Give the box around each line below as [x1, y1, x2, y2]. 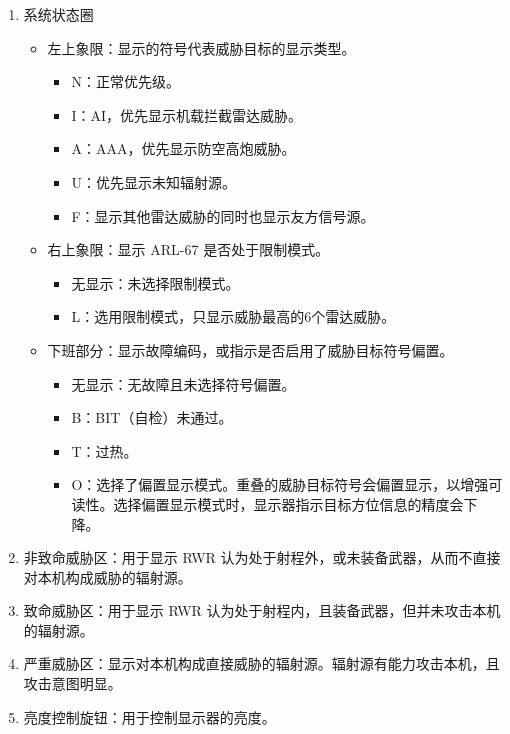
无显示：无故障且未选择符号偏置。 [71, 373, 296, 394]
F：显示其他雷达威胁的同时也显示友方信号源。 [71, 205, 375, 226]
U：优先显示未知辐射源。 [71, 171, 236, 192]
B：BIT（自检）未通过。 [71, 407, 233, 428]
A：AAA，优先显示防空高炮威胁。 [71, 138, 296, 159]
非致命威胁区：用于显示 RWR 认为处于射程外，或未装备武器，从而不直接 [23, 547, 501, 568]
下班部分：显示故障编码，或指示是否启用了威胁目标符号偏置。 [47, 339, 454, 360]
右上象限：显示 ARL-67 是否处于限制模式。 [47, 239, 330, 260]
